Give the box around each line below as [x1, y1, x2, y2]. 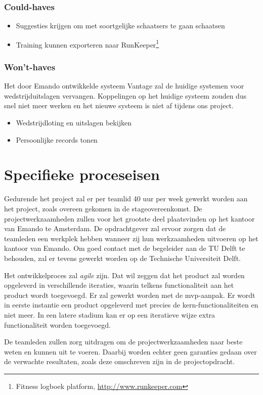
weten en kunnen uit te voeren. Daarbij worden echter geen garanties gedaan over [4, 346, 257, 357]
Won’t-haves [4, 60, 56, 73]
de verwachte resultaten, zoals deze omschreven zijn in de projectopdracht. [4, 356, 235, 367]
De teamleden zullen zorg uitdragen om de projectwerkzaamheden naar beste [4, 336, 243, 347]
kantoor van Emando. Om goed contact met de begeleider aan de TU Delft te [4, 243, 245, 253]
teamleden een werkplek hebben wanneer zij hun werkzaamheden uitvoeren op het [4, 233, 258, 243]
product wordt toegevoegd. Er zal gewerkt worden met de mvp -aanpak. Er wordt [4, 289, 255, 300]
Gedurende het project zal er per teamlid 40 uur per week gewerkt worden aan [4, 193, 248, 204]
